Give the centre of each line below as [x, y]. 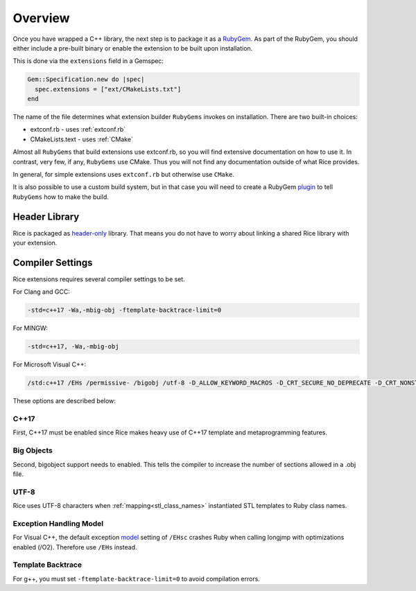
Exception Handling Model [58, 523]
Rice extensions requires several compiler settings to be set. [99, 279]
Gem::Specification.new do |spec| [86, 79]
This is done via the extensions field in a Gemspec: [88, 61]
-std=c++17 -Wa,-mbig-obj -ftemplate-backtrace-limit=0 [124, 310]
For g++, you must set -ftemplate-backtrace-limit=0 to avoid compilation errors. [136, 579]
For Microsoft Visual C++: [50, 364]
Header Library [46, 217]
